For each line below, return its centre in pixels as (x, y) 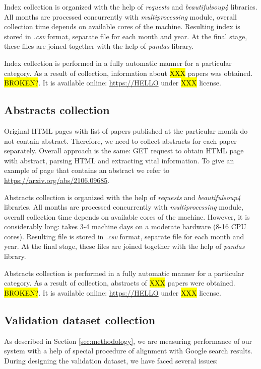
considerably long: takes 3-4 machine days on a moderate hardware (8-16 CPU (125, 226)
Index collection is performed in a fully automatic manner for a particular (118, 63)
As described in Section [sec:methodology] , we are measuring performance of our (128, 341)
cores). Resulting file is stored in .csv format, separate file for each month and (124, 236)
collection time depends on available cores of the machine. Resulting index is (122, 26)
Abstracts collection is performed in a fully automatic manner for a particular (124, 273)
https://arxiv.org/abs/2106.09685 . (57, 180)
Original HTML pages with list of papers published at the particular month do (126, 130)
